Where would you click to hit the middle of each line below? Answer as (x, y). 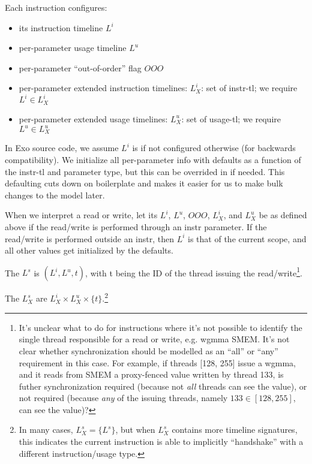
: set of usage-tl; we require (231, 118)
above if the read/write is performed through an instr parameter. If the (136, 227)
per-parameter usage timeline (73, 48)
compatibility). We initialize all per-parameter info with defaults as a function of (153, 160)
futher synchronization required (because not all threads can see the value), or (163, 386)
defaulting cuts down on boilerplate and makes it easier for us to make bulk (144, 183)
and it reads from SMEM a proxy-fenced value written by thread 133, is (151, 374)
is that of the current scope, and (247, 238)
